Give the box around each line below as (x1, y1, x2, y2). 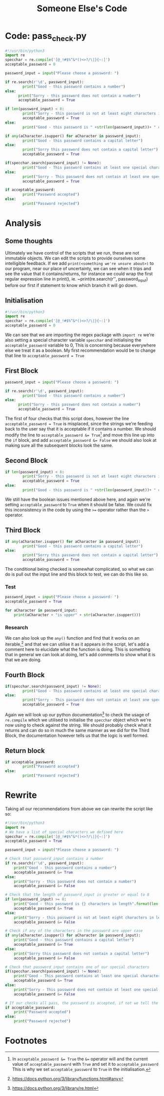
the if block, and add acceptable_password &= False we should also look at (5, 437, 157, 443)
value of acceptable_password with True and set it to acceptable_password (12, 1061, 159, 1067)
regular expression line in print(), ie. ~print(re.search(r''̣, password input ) (5, 276, 148, 283)
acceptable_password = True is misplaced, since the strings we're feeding (5, 421, 153, 427)
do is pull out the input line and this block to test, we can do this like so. (5, 571, 149, 577)
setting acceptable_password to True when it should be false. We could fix (5, 501, 152, 507)
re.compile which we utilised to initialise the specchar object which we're (5, 717, 151, 723)
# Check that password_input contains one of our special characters (5, 965, 150, 969)
